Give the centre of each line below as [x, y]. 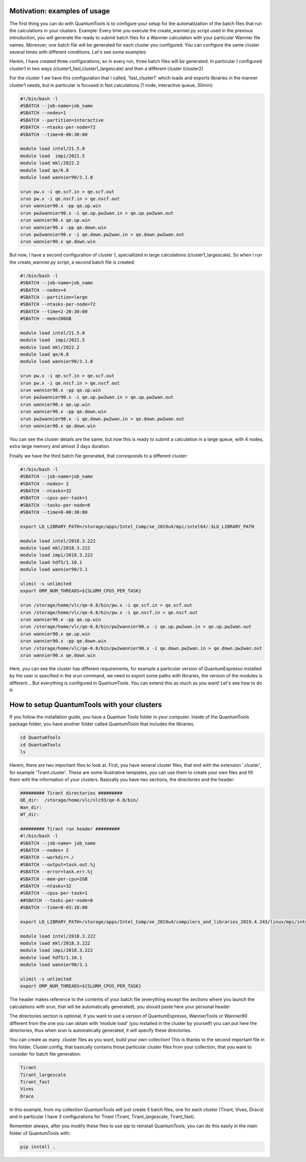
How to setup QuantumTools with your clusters [86, 705]
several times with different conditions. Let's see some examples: [78, 52]
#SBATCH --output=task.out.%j [58, 864]
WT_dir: [30, 815]
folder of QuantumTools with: [40, 1133]
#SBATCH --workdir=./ [47, 857]
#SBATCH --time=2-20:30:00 [54, 311]
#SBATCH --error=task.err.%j [57, 872]
